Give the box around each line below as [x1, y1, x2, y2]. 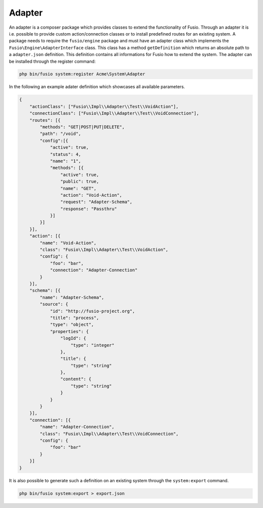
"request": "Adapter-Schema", [60, 199, 132, 205]
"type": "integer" [71, 342, 114, 348]
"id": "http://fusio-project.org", [50, 308, 135, 314]
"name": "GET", [60, 186, 97, 191]
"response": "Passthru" [60, 206, 117, 211]
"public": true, [60, 179, 99, 185]
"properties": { [50, 329, 89, 334]
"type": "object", [50, 322, 94, 327]
